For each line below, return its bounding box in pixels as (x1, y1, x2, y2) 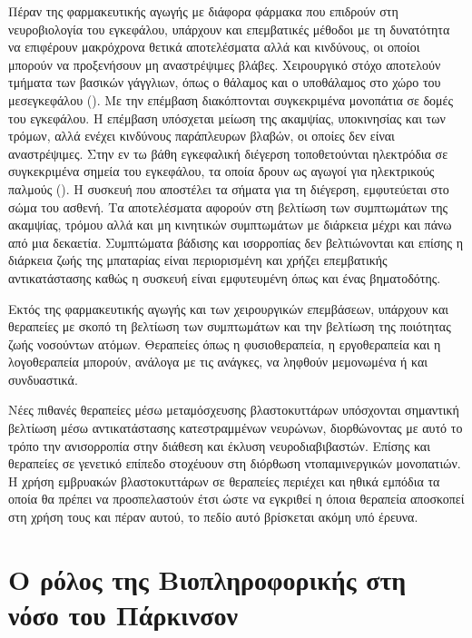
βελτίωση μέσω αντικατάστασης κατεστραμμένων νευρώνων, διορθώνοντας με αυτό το (8, 418, 463, 437)
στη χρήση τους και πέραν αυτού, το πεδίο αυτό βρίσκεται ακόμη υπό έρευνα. (8, 507, 418, 526)
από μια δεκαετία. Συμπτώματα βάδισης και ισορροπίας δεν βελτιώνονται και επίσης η (8, 232, 464, 251)
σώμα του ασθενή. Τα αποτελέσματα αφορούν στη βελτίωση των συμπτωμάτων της (8, 197, 448, 216)
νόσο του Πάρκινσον (8, 596, 238, 633)
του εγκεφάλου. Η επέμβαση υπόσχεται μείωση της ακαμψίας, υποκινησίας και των (8, 108, 446, 127)
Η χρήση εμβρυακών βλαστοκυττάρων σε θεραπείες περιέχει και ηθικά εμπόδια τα (8, 471, 440, 490)
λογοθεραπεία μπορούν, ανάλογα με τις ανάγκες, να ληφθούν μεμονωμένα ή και (8, 352, 428, 371)
